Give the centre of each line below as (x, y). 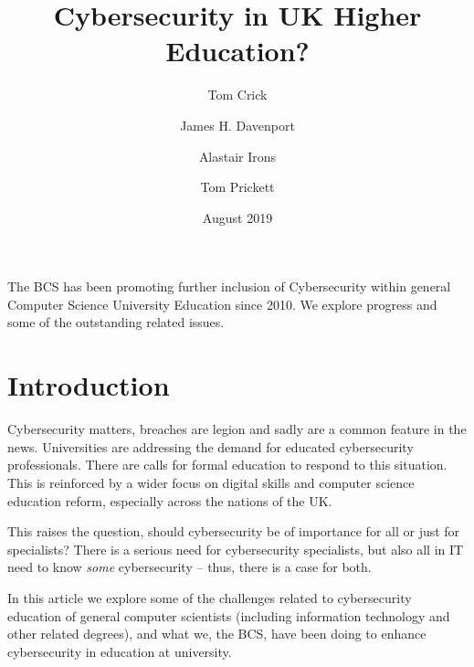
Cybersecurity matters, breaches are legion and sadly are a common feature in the (237, 429)
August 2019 (237, 217)
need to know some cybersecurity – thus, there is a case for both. (190, 567)
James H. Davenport (237, 125)
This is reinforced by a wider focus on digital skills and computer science (211, 482)
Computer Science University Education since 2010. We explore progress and (222, 304)
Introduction (89, 385)
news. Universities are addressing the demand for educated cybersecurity (211, 446)
